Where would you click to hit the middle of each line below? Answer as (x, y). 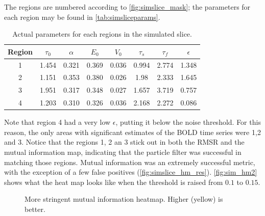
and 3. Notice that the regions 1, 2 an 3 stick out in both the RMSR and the (124, 142)
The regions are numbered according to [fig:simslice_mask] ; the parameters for (127, 7)
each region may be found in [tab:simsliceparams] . (82, 17)
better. (35, 209)
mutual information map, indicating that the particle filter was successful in (123, 152)
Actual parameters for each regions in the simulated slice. (102, 34)
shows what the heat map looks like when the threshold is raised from (114, 182)
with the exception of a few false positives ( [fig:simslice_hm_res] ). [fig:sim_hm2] (131, 172)
